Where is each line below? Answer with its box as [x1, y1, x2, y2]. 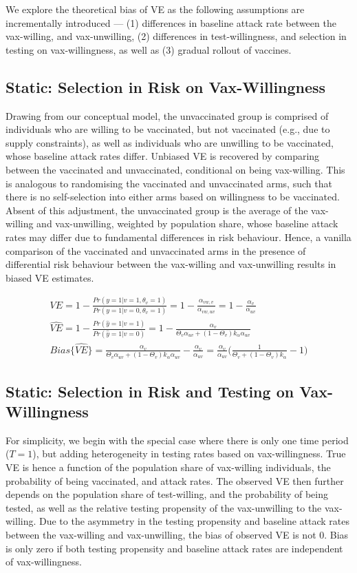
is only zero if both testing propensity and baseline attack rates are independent [6, 541, 343, 555]
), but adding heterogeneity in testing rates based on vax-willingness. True [32, 446, 346, 461]
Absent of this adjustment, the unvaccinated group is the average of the [6, 202, 308, 217]
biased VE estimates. [6, 270, 94, 284]
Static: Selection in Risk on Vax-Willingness [6, 76, 326, 97]
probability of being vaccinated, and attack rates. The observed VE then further [6, 473, 344, 488]
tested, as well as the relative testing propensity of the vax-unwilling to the [6, 500, 322, 514]
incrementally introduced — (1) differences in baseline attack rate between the [6, 15, 336, 30]
